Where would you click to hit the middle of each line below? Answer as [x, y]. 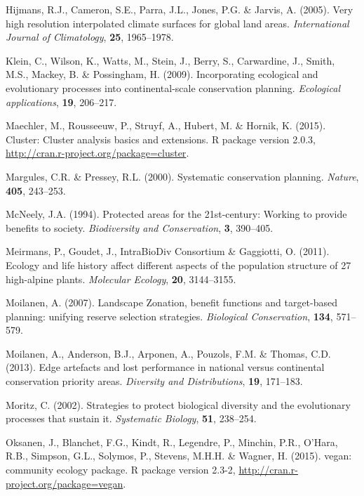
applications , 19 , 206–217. [61, 102]
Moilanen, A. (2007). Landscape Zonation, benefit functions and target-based [172, 302]
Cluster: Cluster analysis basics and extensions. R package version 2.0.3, [161, 139]
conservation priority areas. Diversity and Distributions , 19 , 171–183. [154, 381]
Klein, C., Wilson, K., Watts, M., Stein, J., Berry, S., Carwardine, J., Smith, [170, 60]
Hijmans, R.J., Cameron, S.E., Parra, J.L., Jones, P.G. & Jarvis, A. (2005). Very [180, 9]
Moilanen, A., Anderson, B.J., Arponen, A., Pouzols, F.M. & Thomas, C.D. [168, 353]
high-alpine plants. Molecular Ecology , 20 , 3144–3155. [121, 279]
